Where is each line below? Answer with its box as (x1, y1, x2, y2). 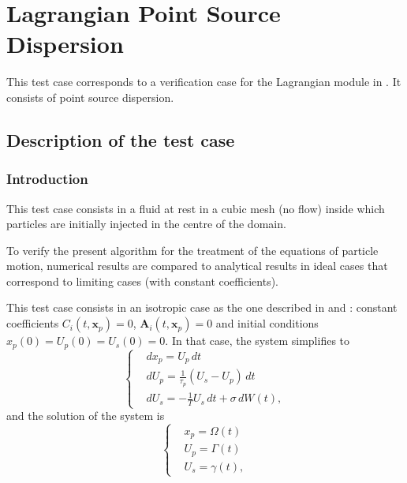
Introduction (6, 169, 88, 189)
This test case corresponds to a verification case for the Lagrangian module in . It (6, 73, 401, 90)
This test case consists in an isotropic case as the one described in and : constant (6, 299, 398, 316)
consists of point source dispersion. (6, 88, 174, 105)
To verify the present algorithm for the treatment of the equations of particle (6, 241, 379, 258)
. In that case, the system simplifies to (165, 332, 350, 349)
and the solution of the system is (6, 407, 165, 424)
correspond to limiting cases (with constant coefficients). (6, 272, 278, 289)
